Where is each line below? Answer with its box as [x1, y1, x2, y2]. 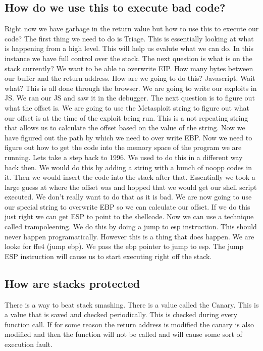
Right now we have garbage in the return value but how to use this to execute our [5, 23, 259, 34]
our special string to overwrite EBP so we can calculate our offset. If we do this [5, 201, 250, 212]
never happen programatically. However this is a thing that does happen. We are [5, 231, 254, 241]
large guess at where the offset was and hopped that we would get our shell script [5, 181, 257, 192]
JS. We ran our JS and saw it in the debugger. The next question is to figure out [5, 92, 255, 103]
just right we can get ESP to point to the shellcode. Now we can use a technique [5, 211, 254, 222]
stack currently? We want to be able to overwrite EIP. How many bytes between [5, 63, 253, 73]
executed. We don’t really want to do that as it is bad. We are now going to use [5, 191, 252, 202]
